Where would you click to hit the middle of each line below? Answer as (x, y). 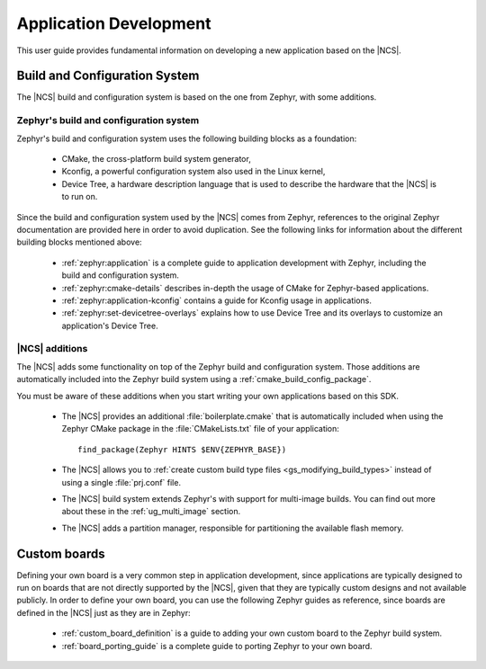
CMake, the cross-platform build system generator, (156, 158)
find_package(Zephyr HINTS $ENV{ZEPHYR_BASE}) (182, 449)
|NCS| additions (52, 349)
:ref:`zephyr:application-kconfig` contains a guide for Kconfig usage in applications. (217, 300)
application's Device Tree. (110, 326)
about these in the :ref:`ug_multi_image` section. (151, 512)
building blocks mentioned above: (80, 242)
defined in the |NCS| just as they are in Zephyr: (103, 612)
